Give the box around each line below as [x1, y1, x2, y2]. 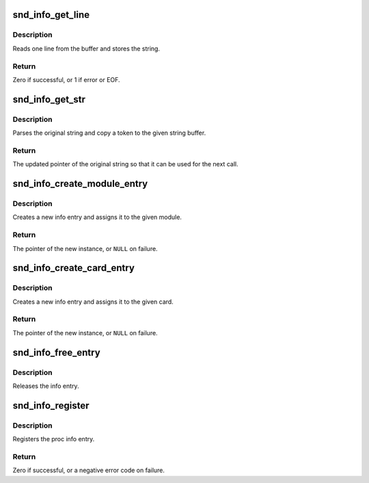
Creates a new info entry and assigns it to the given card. [12, 298, 174, 306]
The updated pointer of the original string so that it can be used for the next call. [12, 160, 238, 168]
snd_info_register [12, 400, 90, 411]
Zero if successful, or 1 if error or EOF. [12, 75, 120, 83]
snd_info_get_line [12, 9, 90, 21]
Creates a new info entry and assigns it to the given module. [12, 213, 182, 222]
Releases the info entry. [12, 382, 79, 390]
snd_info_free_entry [12, 346, 100, 358]
